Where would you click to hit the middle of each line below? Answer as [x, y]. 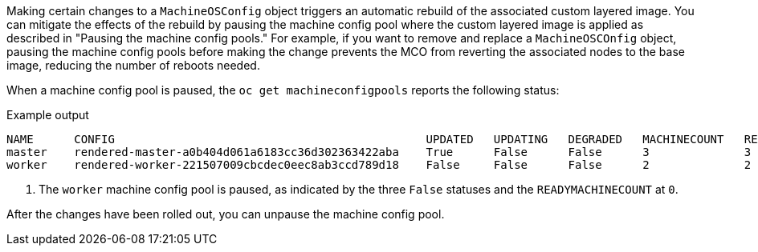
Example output [48, 115]
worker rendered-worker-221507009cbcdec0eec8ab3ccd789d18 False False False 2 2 [379, 165]
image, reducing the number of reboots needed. [133, 65]
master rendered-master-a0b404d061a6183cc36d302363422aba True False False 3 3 [379, 152]
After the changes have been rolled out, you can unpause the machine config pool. [226, 214]
